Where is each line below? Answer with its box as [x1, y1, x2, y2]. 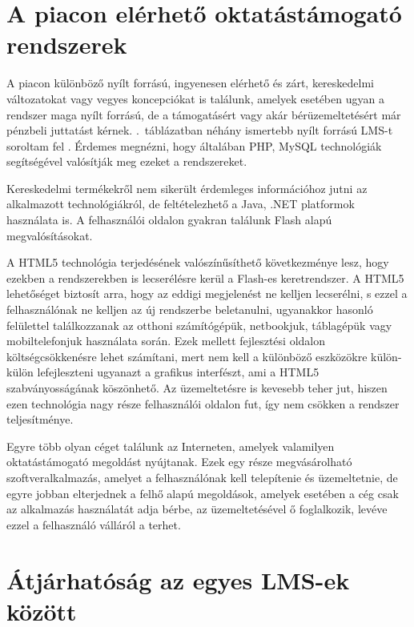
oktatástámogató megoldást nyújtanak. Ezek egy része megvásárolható [6, 453, 352, 470]
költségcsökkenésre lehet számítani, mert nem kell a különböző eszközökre [6, 348, 368, 364]
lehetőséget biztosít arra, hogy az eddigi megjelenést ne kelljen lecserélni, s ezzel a [6, 285, 408, 302]
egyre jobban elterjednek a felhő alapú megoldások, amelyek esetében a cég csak [6, 484, 399, 501]
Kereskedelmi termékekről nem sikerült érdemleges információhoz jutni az [6, 179, 368, 196]
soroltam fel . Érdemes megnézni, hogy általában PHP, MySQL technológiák [6, 137, 382, 154]
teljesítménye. [6, 411, 74, 428]
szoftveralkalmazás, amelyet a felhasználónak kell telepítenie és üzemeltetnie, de [6, 468, 398, 485]
